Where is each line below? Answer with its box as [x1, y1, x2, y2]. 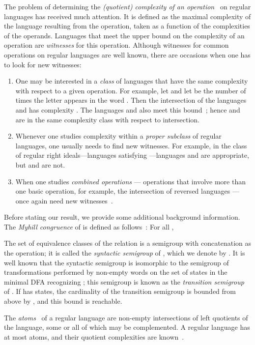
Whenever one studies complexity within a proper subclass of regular [15, 131, 222, 141]
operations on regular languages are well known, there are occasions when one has [4, 49, 251, 59]
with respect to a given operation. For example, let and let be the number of [15, 85, 246, 95]
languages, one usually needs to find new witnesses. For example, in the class [15, 140, 247, 150]
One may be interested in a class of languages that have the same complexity [15, 76, 248, 86]
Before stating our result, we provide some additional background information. [4, 212, 240, 222]
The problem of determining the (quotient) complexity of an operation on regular [4, 1, 251, 11]
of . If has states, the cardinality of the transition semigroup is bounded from [4, 286, 236, 296]
